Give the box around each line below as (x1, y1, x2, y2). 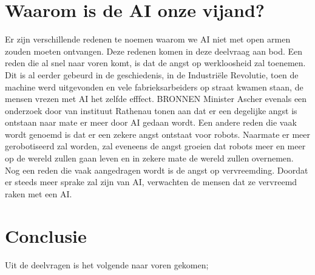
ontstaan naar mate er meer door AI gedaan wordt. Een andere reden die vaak (5, 116, 297, 129)
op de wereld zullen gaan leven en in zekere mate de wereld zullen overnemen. (5, 152, 294, 165)
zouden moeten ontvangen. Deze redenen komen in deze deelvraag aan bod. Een (5, 44, 303, 57)
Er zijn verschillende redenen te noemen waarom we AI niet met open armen (5, 33, 291, 46)
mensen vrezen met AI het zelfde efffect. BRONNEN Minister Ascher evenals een (5, 92, 307, 105)
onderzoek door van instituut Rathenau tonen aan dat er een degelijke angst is (5, 104, 297, 117)
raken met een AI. (5, 187, 72, 200)
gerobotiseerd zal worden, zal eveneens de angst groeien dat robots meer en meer (5, 140, 306, 152)
